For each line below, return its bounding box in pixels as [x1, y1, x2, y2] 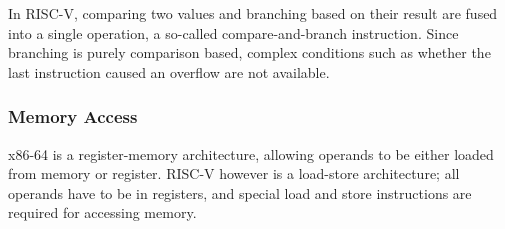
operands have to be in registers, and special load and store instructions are [8, 182, 472, 203]
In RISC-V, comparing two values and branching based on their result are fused [8, 3, 498, 23]
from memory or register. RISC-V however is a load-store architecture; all [8, 163, 460, 184]
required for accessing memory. [8, 202, 197, 223]
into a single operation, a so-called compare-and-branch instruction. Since [8, 22, 459, 43]
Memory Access [8, 104, 138, 129]
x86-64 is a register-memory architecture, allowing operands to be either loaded [8, 143, 494, 164]
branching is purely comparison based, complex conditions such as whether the [8, 42, 491, 63]
